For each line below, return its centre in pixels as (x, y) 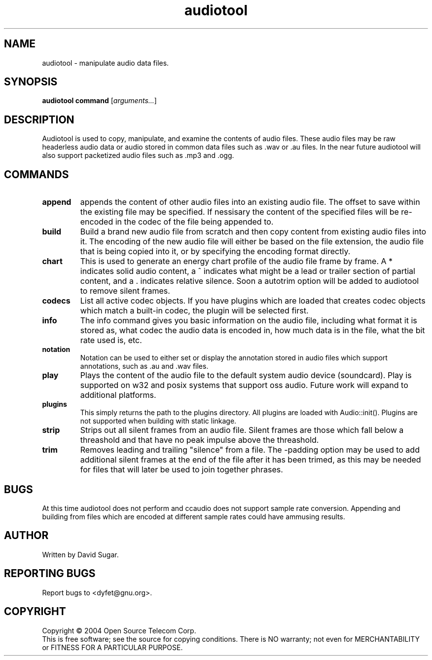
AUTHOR (26, 536)
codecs (56, 301)
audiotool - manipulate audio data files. (106, 63)
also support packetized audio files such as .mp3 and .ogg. (138, 155)
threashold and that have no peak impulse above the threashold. (199, 440)
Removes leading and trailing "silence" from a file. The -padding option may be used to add (250, 450)
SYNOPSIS (31, 82)
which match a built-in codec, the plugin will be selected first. (194, 311)
